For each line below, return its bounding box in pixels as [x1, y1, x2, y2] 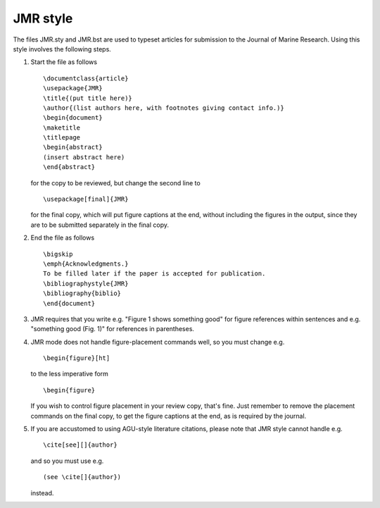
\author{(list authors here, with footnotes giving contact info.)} [43, 104, 284, 112]
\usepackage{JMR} [43, 85, 103, 92]
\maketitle [43, 123, 81, 132]
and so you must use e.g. [30, 457, 104, 465]
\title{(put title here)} [43, 94, 133, 102]
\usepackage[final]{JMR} [43, 195, 129, 204]
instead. [30, 488, 54, 497]
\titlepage [43, 134, 81, 142]
